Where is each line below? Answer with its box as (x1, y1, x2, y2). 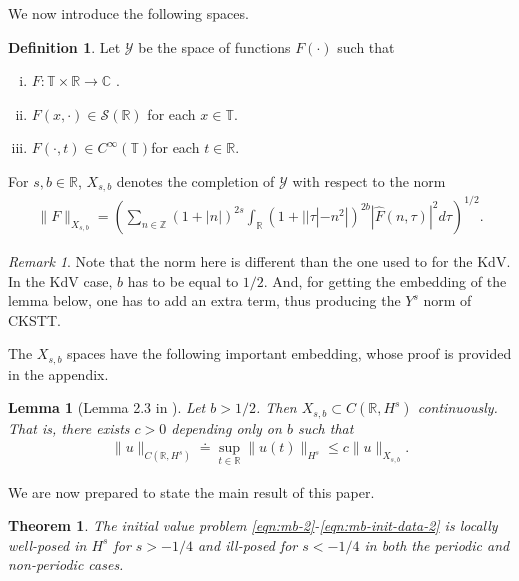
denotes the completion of (116, 170, 275, 191)
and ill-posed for (197, 534, 298, 555)
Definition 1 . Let (8, 36, 121, 57)
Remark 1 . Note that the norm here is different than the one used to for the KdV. (8, 250, 511, 271)
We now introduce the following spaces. (8, 3, 249, 23)
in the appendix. (8, 363, 109, 384)
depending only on (171, 417, 282, 438)
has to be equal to (127, 270, 239, 291)
